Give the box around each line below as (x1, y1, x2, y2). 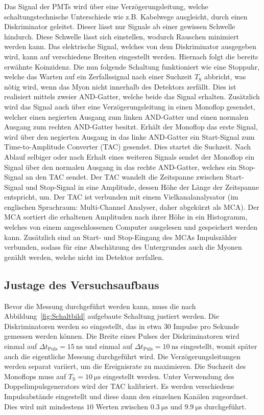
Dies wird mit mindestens (4, 401, 84, 411)
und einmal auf (85, 341, 132, 352)
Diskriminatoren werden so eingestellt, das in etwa (4, 320, 162, 331)
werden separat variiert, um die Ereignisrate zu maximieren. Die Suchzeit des (4, 361, 246, 372)
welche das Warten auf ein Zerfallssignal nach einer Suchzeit (4, 71, 193, 82)
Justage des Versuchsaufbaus (4, 276, 159, 292)
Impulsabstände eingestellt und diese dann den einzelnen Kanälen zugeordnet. (4, 390, 248, 401)
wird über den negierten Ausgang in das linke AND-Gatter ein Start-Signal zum (4, 131, 255, 142)
